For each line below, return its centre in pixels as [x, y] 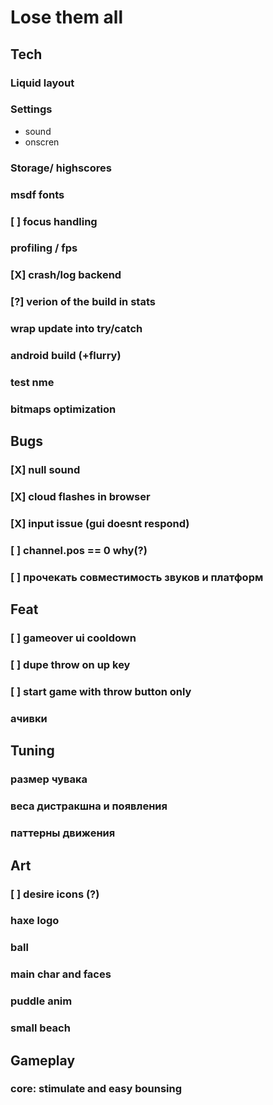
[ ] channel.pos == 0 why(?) [79, 551]
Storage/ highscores [61, 168]
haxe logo [35, 921]
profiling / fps [44, 248]
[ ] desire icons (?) [55, 894]
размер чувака [49, 779]
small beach [40, 1028]
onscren [42, 142]
